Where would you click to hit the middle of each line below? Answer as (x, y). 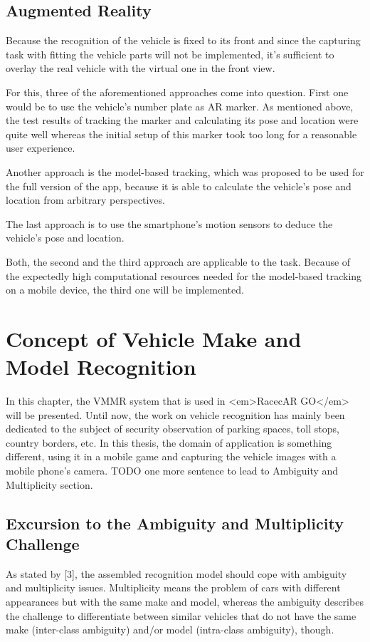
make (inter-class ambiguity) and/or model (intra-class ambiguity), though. (170, 630)
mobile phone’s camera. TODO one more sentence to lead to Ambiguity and (172, 470)
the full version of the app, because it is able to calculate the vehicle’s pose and (179, 186)
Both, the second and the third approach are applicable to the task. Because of (178, 261)
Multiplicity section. (49, 484)
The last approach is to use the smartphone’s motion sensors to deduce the (169, 223)
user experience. (41, 148)
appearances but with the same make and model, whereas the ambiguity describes (185, 601)
